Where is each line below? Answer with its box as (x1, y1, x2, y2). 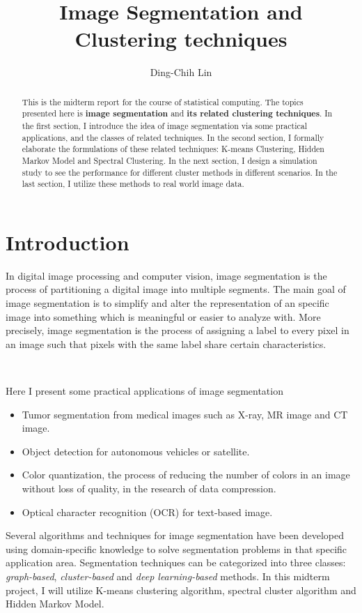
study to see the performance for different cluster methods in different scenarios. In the (22, 166, 338, 178)
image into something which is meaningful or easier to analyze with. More (6, 309, 321, 324)
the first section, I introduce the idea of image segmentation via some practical (22, 120, 308, 132)
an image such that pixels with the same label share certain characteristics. (6, 336, 326, 351)
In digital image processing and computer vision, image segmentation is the (6, 268, 327, 282)
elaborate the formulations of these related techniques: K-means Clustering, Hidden (22, 143, 324, 155)
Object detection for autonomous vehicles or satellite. (22, 444, 250, 458)
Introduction (6, 227, 129, 256)
